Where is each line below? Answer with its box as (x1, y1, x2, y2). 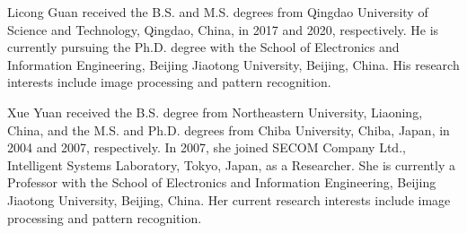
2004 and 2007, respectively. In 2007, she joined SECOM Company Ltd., (7, 138, 406, 157)
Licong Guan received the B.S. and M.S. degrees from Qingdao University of (7, 3, 428, 21)
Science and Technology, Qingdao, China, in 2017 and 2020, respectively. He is (7, 20, 439, 39)
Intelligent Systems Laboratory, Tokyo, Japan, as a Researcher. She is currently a (7, 155, 455, 174)
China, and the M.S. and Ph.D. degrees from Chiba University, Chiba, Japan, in (7, 120, 450, 139)
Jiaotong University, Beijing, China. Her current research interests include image (7, 190, 451, 209)
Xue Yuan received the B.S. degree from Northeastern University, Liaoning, (7, 102, 423, 121)
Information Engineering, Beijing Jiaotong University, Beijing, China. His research (7, 55, 460, 73)
